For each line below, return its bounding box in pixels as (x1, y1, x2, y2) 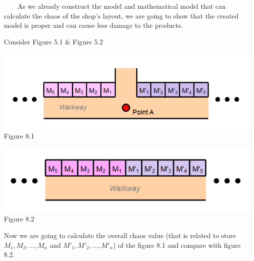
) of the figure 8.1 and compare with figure (113, 240, 241, 250)
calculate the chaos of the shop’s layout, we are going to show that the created (4, 10, 239, 20)
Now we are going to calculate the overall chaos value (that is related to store (4, 230, 236, 241)
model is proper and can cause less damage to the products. (4, 20, 183, 30)
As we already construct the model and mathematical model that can (17, 1, 226, 11)
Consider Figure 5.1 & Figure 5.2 (4, 36, 103, 46)
